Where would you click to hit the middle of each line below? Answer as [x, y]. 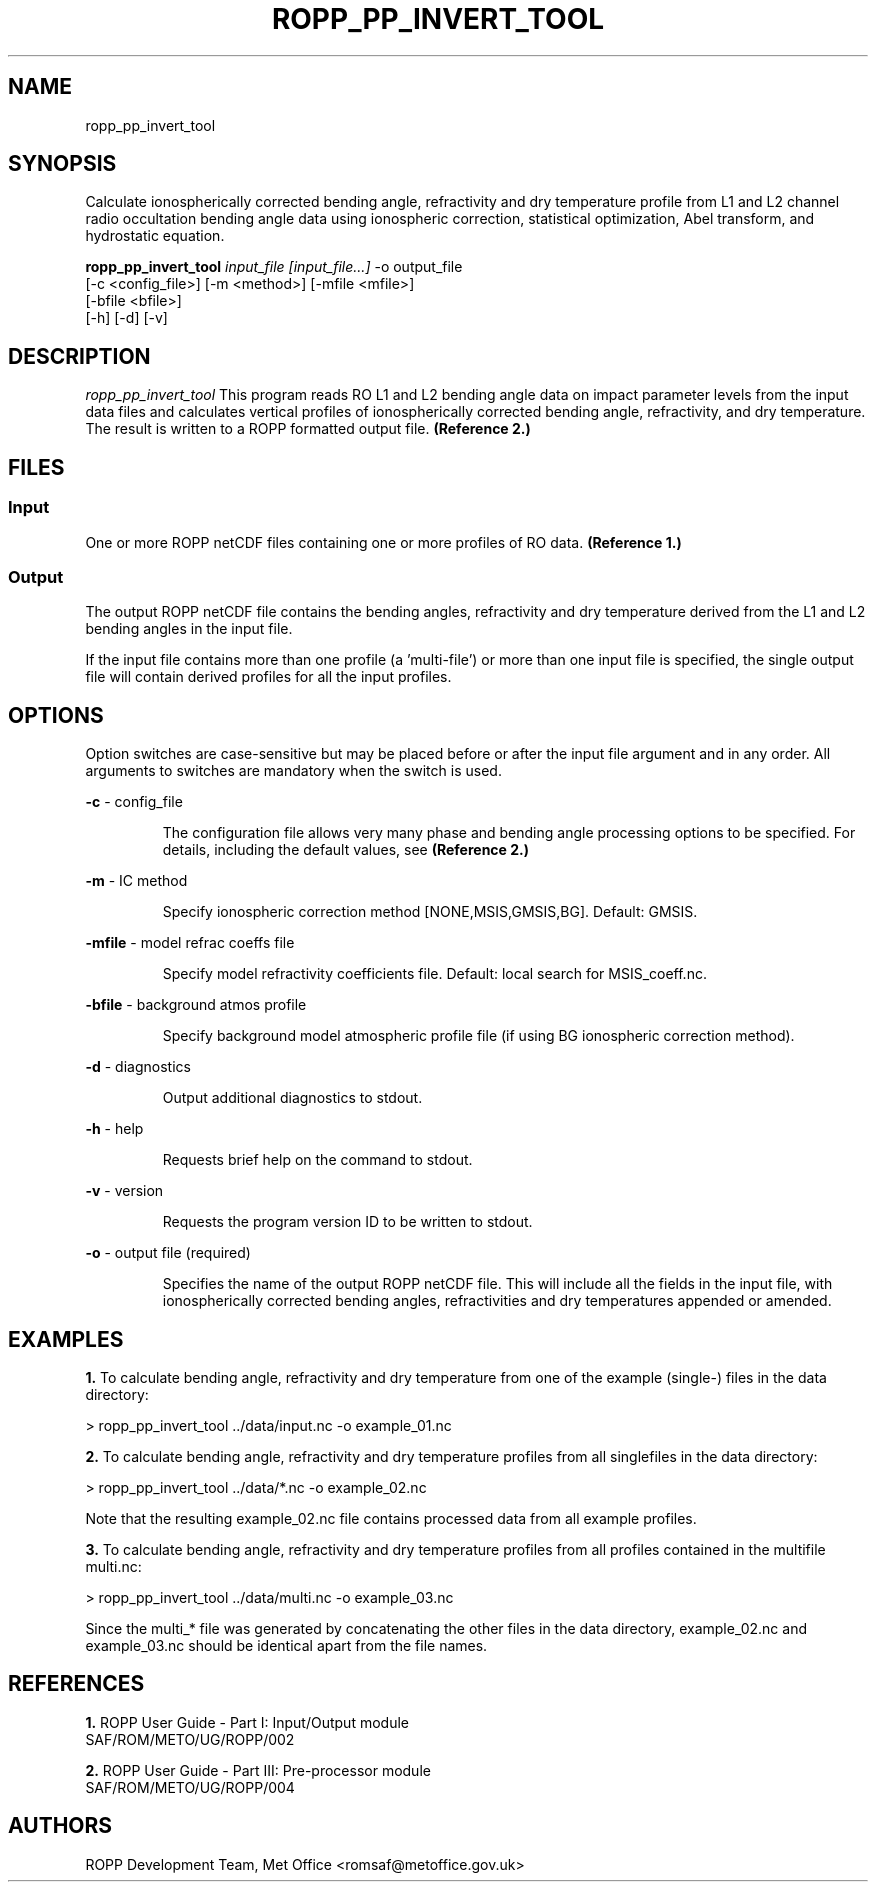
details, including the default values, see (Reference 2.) [346, 850]
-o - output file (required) [168, 1253]
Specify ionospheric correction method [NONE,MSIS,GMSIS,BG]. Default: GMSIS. [430, 912]
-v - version [124, 1191]
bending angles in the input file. [189, 629]
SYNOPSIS [62, 164]
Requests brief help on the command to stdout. [317, 1160]
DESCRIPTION [79, 356]
